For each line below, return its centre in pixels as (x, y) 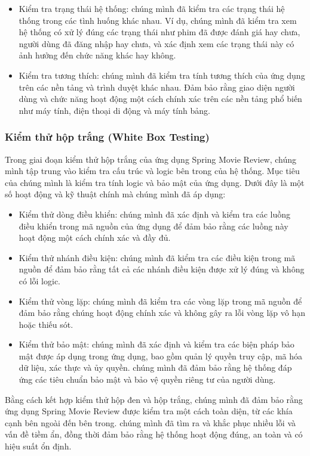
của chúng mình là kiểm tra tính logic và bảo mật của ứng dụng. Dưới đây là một (155, 182)
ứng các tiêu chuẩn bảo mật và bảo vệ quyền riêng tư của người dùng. (147, 379)
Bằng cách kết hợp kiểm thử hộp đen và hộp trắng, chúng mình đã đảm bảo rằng (154, 399)
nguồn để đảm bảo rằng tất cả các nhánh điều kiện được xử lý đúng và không (162, 269)
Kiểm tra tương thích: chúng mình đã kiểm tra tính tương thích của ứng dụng (162, 75)
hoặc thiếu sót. (46, 324)
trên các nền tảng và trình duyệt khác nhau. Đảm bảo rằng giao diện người (157, 87)
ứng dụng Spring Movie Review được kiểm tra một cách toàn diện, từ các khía (149, 411)
